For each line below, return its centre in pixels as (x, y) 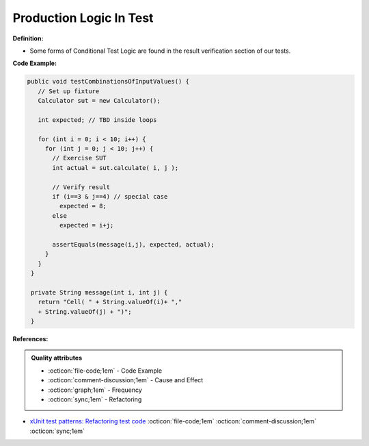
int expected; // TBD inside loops (97, 120)
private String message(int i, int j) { (99, 292)
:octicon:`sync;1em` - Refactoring (95, 399)
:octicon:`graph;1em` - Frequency (95, 390)
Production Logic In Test (83, 18)
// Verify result (81, 187)
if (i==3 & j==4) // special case (110, 196)
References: (30, 339)
